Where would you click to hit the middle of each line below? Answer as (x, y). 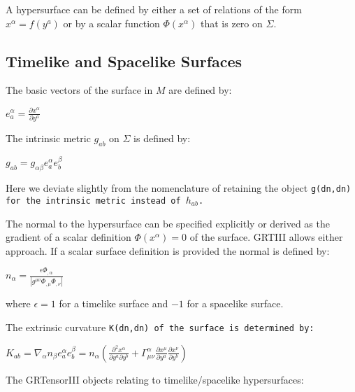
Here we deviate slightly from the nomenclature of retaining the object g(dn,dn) (179, 188)
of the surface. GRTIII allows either (266, 237)
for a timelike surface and (114, 303)
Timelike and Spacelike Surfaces (124, 61)
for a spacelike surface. (235, 303)
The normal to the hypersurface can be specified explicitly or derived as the (168, 223)
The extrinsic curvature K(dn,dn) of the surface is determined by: (160, 327)
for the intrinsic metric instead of (93, 201)
